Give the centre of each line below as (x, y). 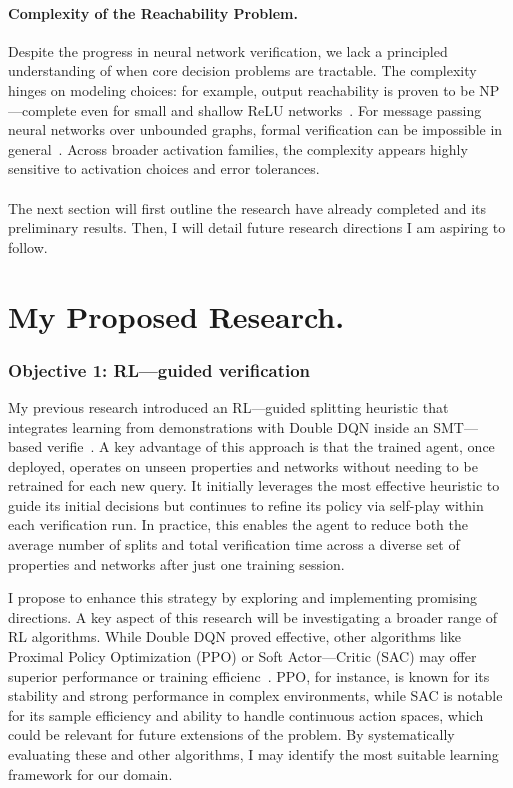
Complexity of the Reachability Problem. (153, 12)
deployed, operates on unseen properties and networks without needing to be (243, 465)
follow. (28, 246)
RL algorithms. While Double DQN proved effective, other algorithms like (234, 636)
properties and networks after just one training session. (176, 563)
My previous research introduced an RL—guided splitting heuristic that (228, 406)
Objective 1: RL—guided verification (159, 369)
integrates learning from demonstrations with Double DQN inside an (218, 426)
